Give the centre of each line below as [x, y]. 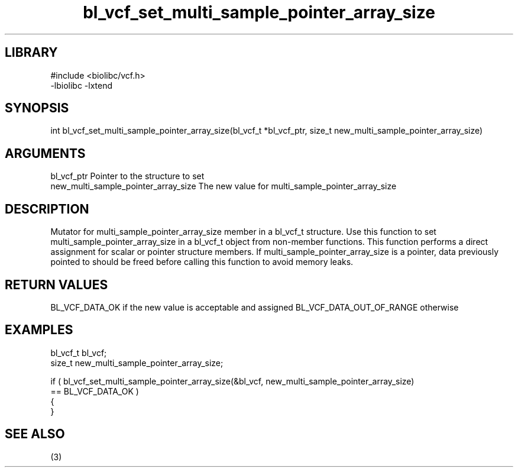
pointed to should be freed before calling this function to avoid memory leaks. [202, 262]
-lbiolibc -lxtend [82, 85]
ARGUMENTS [45, 153]
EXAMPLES [39, 330]
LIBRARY [31, 53]
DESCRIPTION [47, 209]
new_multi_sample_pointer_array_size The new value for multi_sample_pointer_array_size [224, 186]
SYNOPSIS [37, 108]
